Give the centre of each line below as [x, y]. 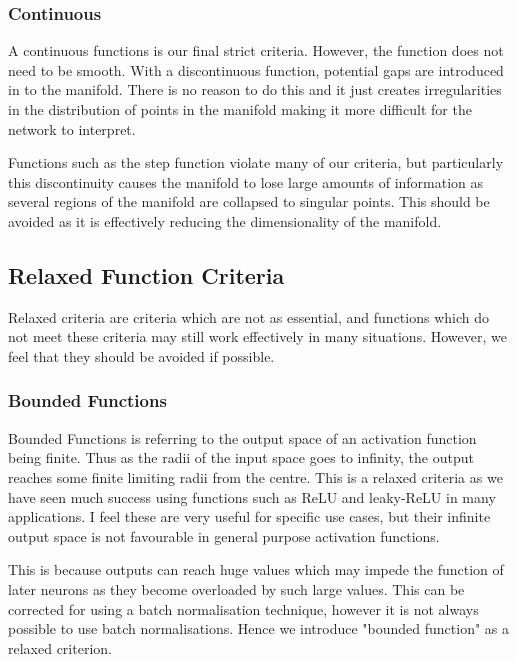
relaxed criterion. [60, 647]
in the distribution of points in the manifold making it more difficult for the [240, 109]
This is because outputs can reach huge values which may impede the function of [256, 569]
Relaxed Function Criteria [146, 274]
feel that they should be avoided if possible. [141, 355]
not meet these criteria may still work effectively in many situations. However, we [257, 336]
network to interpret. [72, 128]
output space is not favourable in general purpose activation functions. [224, 535]
